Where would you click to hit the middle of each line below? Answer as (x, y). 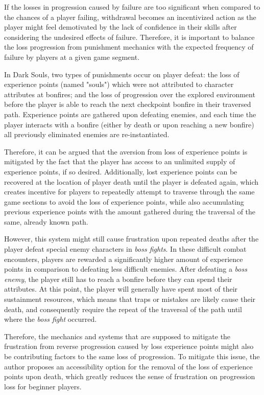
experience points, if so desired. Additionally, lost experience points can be (121, 171)
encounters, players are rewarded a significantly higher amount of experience (124, 259)
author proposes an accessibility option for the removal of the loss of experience (128, 366)
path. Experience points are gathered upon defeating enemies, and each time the (130, 114)
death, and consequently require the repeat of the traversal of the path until (123, 309)
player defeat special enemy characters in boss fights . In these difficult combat (125, 249)
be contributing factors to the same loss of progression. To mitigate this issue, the (132, 356)
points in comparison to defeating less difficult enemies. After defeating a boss (126, 269)
